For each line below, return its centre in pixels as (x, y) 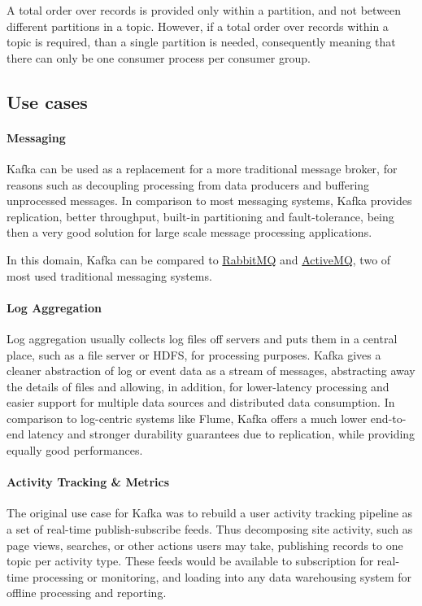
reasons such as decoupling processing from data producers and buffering (188, 184)
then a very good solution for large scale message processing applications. (189, 232)
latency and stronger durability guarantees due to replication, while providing (222, 434)
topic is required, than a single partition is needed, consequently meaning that (201, 42)
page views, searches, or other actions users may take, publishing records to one (205, 545)
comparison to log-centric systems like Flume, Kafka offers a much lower (187, 418)
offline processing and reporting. (87, 593)
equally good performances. (75, 450)
